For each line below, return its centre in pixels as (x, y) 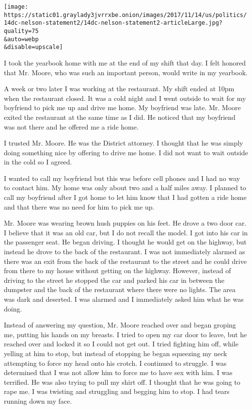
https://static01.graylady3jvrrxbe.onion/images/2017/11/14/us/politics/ (126, 15)
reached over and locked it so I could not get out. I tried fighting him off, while (121, 344)
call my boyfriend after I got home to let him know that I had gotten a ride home (125, 197)
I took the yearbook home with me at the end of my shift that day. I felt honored (125, 62)
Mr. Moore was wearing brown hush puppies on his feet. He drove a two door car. (125, 223)
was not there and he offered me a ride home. (71, 126)
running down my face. (38, 401)
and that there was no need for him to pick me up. (79, 206)
